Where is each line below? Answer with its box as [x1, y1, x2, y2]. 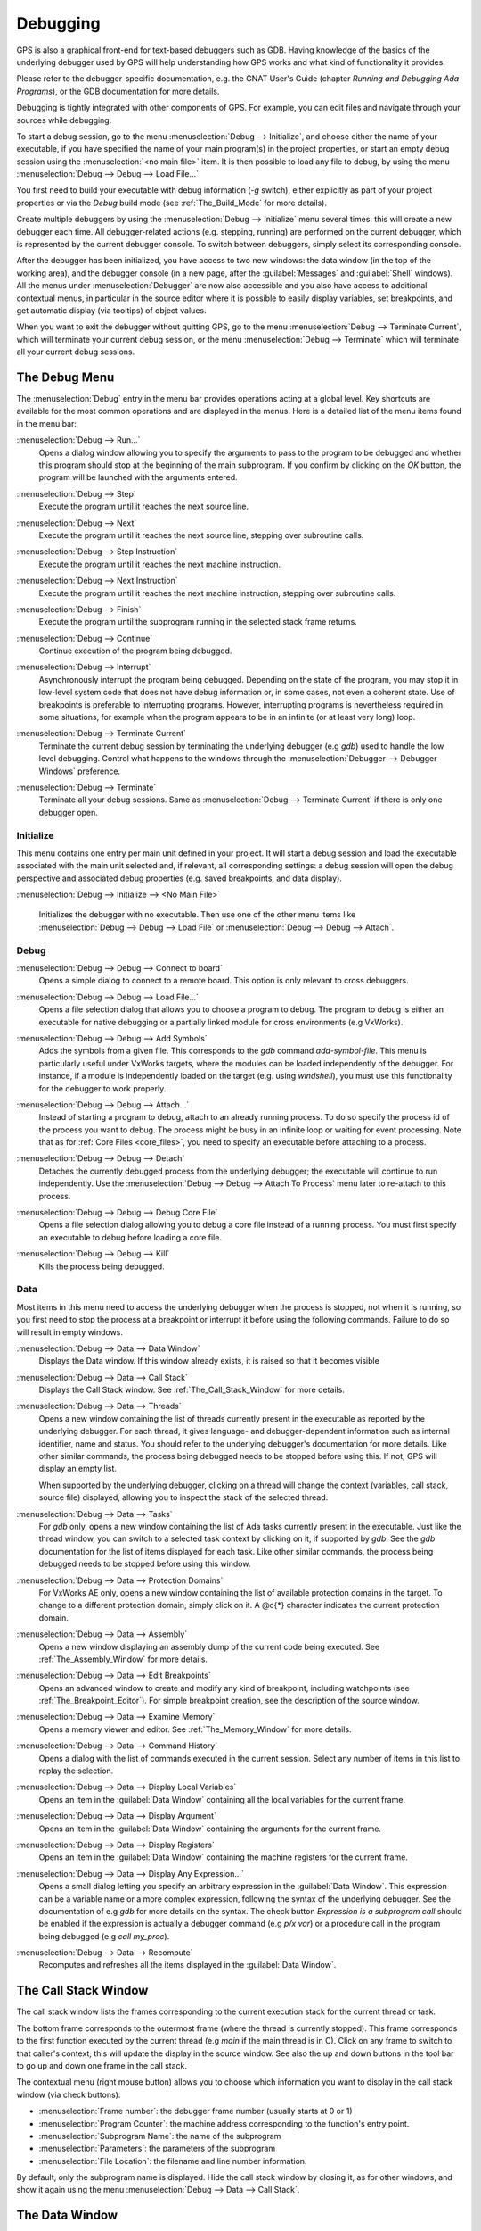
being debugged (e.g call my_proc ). [38, 1930, 170, 1941]
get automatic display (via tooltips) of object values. [16, 304, 207, 316]
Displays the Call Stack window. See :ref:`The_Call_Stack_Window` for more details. [38, 1384, 345, 1396]
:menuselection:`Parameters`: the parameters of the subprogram [38, 2143, 276, 2154]
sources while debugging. [16, 114, 112, 125]
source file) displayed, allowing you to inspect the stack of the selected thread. [38, 1492, 329, 1503]
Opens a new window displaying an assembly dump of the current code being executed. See [38, 1641, 380, 1652]
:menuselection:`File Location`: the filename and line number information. [38, 2155, 307, 2166]
